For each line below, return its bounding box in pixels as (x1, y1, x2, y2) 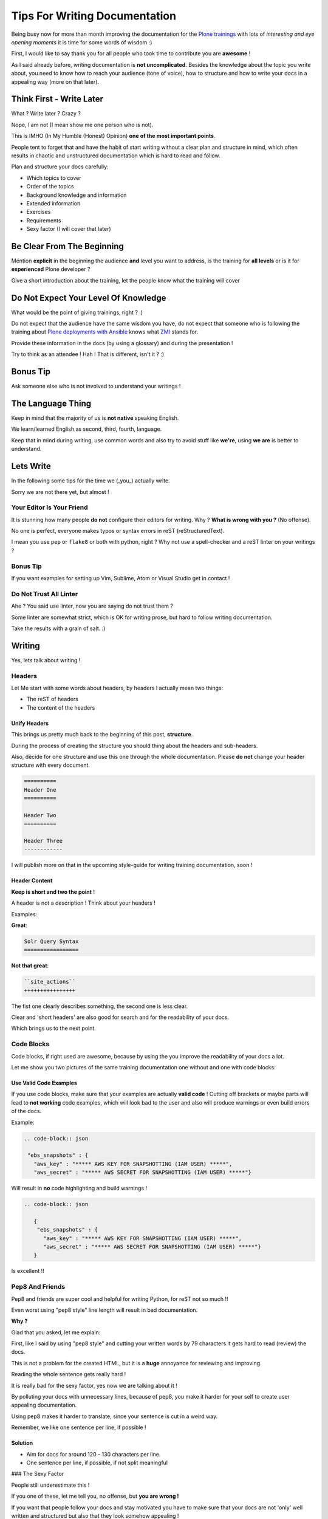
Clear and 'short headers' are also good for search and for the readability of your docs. (11, 1013, 230, 1021)
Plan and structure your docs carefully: (11, 163, 109, 170)
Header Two (24, 812, 56, 818)
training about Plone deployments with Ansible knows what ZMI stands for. (11, 328, 199, 335)
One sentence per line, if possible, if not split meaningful (26, 1459, 168, 1466)
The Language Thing (11, 398, 92, 408)
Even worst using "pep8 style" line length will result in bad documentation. (11, 1306, 198, 1314)
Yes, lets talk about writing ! (11, 656, 81, 663)
